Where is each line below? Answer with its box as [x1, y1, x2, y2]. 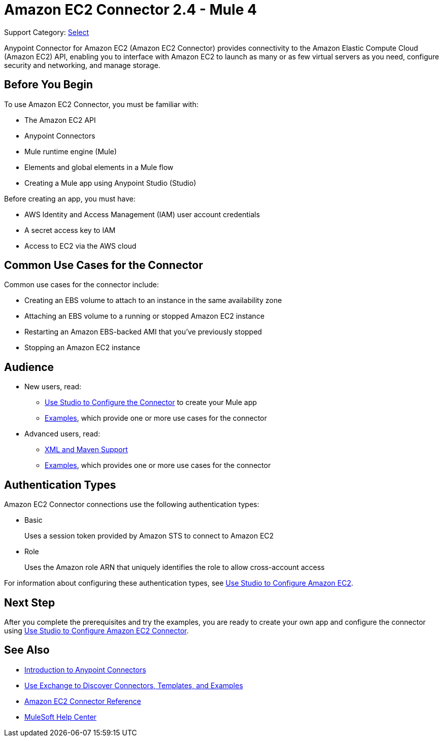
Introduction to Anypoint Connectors [24, 665, 146, 674]
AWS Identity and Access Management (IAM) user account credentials [24, 210, 260, 219]
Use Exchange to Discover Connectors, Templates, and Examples [24, 681, 243, 690]
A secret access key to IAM [24, 225, 116, 234]
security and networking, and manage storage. [4, 60, 160, 70]
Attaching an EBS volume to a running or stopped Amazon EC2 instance [24, 312, 265, 321]
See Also [4, 644, 50, 657]
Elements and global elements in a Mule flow [24, 162, 174, 172]
